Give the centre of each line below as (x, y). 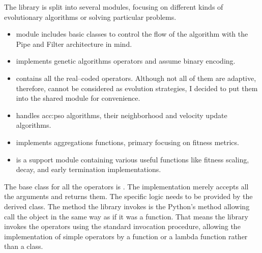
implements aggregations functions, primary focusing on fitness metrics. (127, 142)
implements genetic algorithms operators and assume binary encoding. (126, 61)
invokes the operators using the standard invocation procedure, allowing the (122, 226)
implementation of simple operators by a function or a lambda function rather (126, 236)
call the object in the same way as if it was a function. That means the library (126, 216)
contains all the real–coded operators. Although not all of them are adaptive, (136, 78)
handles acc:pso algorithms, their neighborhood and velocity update (122, 115)
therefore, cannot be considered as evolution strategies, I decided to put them (137, 88)
